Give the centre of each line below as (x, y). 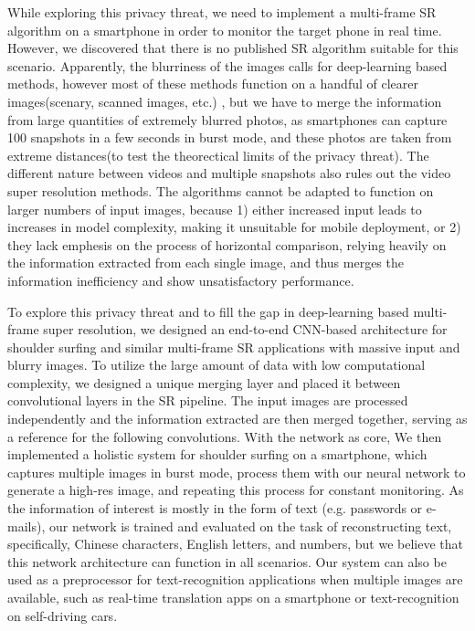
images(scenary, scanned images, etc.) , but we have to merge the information (225, 101)
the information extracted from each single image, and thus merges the (206, 263)
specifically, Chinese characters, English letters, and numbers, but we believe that (235, 544)
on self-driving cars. (63, 615)
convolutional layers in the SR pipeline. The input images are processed (208, 400)
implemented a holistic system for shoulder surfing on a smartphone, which (217, 454)
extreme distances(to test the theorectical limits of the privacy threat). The (218, 155)
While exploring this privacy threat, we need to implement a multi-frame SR (222, 12)
